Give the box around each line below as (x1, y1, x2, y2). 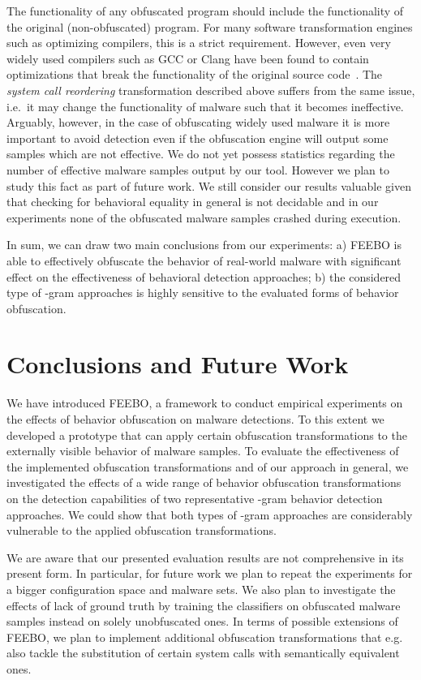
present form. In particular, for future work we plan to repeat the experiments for (6, 565, 413, 582)
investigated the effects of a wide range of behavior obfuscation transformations (6, 474, 402, 491)
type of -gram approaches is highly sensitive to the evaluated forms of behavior (6, 284, 399, 301)
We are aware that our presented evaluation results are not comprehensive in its (6, 549, 404, 566)
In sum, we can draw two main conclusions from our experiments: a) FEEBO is (6, 236, 402, 253)
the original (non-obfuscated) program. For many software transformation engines (6, 18, 413, 35)
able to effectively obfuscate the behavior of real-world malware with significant (6, 252, 402, 269)
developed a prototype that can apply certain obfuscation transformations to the (6, 426, 407, 443)
